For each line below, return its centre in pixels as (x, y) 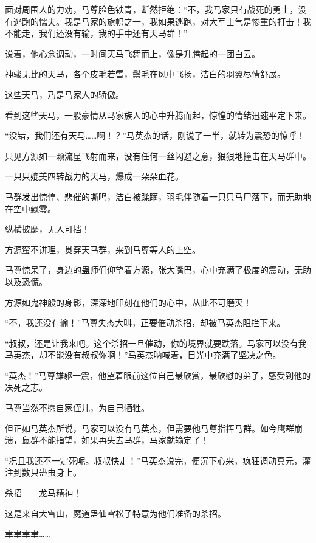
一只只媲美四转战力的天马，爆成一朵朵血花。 (94, 176)
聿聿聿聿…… (28, 534)
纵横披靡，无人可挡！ (47, 229)
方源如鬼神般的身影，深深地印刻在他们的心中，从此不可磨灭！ (128, 302)
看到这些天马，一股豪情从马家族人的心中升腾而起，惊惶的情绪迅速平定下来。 (158, 115)
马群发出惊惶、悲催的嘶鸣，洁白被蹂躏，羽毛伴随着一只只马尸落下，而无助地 (158, 196)
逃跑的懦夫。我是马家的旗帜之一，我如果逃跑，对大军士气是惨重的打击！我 (162, 21)
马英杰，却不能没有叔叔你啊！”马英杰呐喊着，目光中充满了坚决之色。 (143, 355)
